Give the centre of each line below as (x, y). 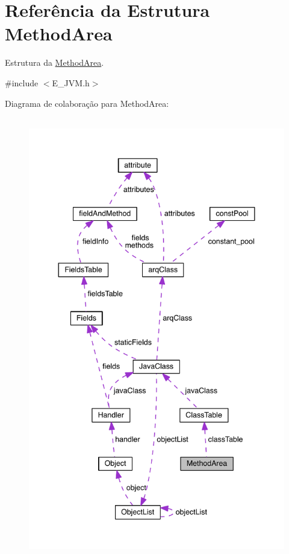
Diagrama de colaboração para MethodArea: (87, 103)
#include (22, 82)
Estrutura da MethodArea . (54, 62)
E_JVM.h (71, 82)
